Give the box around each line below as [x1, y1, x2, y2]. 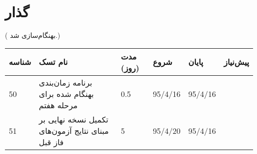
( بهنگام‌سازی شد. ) [5, 30, 61, 40]
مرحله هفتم [39, 99, 78, 111]
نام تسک [39, 56, 68, 68]
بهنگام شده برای [39, 88, 94, 99]
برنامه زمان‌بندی [39, 76, 93, 88]
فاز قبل [39, 136, 64, 148]
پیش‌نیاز [224, 56, 249, 68]
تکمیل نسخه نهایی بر [39, 113, 108, 125]
